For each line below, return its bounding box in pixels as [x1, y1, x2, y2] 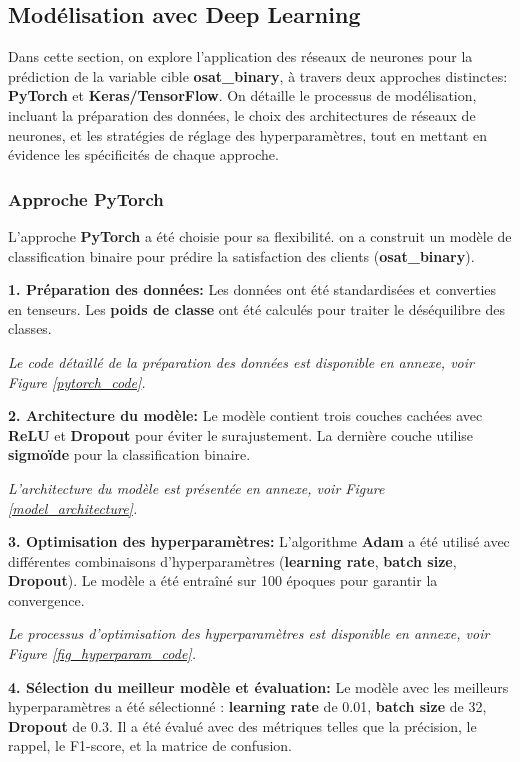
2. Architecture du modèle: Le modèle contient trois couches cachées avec [8, 405, 483, 426]
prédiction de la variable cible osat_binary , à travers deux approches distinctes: [8, 65, 508, 86]
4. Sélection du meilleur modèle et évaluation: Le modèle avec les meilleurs [8, 676, 509, 697]
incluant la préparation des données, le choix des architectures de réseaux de [8, 104, 476, 125]
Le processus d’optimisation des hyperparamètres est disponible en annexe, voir [8, 623, 490, 644]
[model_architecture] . [8, 497, 138, 518]
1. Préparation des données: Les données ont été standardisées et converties [8, 279, 497, 300]
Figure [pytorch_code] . [8, 371, 146, 392]
